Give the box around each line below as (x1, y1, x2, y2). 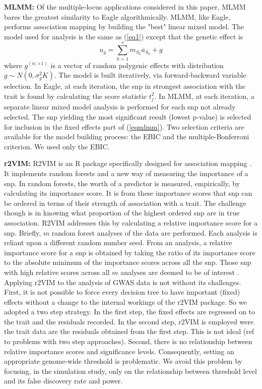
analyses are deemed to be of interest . (120, 266, 239, 277)
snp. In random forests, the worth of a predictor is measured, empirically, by (4, 178, 240, 188)
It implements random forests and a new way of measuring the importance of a (4, 168, 248, 178)
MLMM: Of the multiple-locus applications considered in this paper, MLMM (4, 2, 246, 12)
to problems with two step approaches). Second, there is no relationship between (4, 336, 252, 347)
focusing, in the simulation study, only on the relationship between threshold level (4, 365, 257, 376)
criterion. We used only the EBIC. (4, 141, 110, 151)
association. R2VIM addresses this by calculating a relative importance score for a (4, 217, 258, 228)
